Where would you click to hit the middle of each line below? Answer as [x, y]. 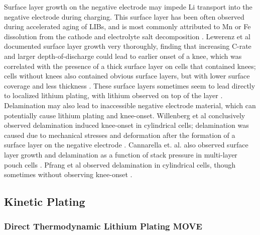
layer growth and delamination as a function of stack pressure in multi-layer [121, 154]
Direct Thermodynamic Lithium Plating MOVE [103, 226]
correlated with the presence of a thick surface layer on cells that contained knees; [130, 66]
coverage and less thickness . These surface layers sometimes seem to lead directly [130, 85]
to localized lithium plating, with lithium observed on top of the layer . [113, 95]
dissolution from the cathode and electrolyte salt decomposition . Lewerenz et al [127, 36]
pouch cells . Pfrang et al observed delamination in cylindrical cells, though [120, 164]
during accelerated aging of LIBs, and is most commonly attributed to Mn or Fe [127, 26]
